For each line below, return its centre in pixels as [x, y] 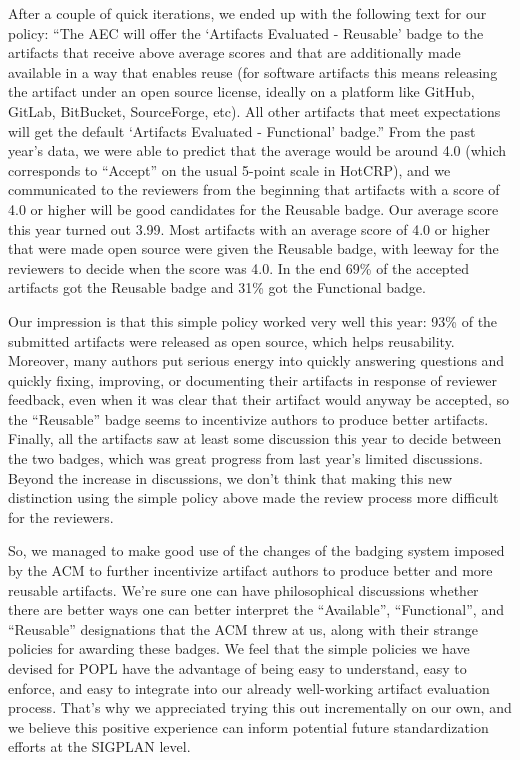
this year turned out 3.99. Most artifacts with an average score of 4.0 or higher [249, 228]
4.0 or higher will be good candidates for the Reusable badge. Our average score [253, 208]
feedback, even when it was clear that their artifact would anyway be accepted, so [259, 399]
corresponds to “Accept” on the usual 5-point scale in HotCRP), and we [229, 169]
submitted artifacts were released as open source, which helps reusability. [231, 340]
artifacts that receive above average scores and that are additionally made [234, 52]
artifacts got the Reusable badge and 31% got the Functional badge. [217, 287]
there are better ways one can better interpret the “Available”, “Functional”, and [256, 609]
